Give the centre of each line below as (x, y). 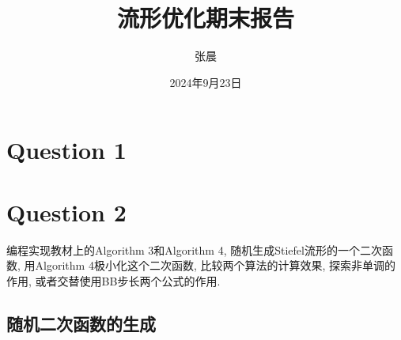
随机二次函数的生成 (81, 323)
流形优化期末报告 (205, 18)
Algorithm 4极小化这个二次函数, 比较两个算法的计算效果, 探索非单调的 (215, 265)
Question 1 (66, 150)
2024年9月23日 (206, 82)
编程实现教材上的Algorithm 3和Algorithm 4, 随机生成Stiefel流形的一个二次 (194, 249)
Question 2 (66, 212)
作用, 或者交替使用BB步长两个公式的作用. (113, 280)
